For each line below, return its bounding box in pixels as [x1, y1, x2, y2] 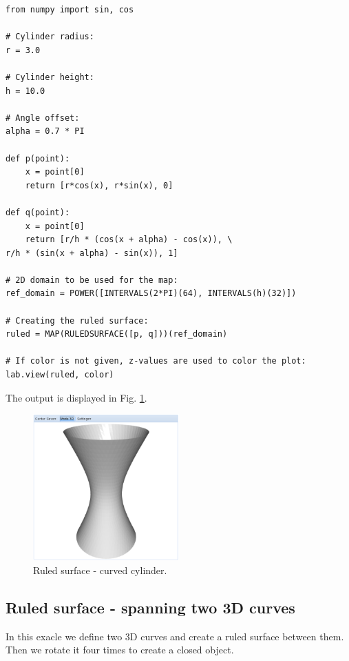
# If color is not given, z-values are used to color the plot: [6, 356, 306, 366]
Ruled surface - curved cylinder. [33, 562, 167, 577]
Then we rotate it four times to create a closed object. [6, 642, 234, 657]
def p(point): [6, 153, 70, 164]
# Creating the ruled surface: [6, 315, 149, 326]
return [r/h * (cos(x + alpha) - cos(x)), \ [25, 235, 233, 245]
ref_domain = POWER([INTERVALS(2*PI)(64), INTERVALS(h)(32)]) [6, 288, 297, 299]
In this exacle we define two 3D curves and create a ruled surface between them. [6, 629, 344, 643]
